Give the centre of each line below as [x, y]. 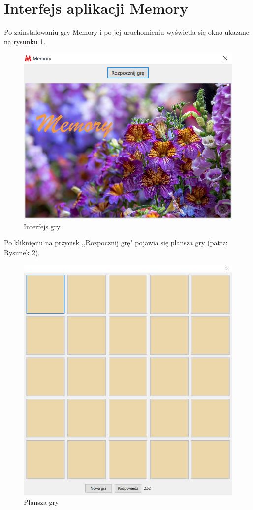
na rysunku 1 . [25, 41]
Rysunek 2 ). [22, 252]
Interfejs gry [42, 226]
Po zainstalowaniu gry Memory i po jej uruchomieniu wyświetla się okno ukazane [126, 32]
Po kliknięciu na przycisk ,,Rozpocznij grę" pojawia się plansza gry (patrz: [116, 243]
